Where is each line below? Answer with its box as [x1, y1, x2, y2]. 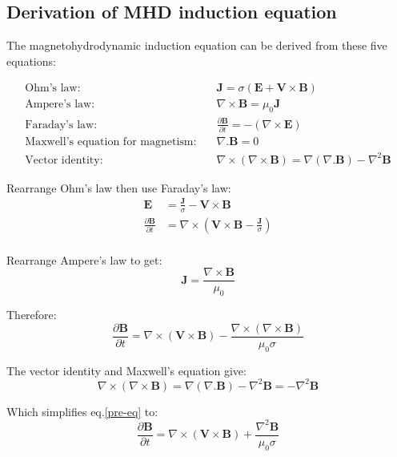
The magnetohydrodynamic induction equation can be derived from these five [6, 37, 387, 54]
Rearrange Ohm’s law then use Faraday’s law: [6, 179, 231, 196]
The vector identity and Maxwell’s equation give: [6, 362, 247, 378]
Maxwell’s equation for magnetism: [25, 136, 197, 148]
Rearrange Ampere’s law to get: [6, 251, 162, 268]
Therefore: [6, 306, 57, 323]
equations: [6, 52, 56, 69]
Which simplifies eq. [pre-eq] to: [6, 402, 158, 419]
